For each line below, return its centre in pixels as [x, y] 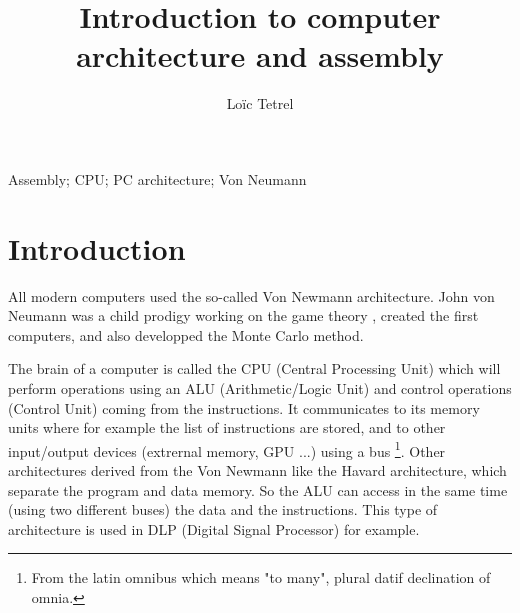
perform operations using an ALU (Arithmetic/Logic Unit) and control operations [260, 388]
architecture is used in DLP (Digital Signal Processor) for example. [214, 528]
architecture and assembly [260, 55]
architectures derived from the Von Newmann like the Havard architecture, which [257, 470]
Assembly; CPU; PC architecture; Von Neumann [157, 178]
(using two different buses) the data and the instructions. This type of [223, 509]
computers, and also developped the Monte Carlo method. [186, 334]
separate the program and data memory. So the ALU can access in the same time [258, 489]
